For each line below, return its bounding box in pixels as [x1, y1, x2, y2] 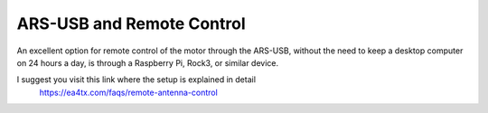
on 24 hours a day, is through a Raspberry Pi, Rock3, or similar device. [16, 57, 279, 68]
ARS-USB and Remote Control [16, 14, 246, 33]
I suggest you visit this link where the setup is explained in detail [16, 74, 257, 85]
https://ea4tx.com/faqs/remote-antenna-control [39, 87, 219, 98]
